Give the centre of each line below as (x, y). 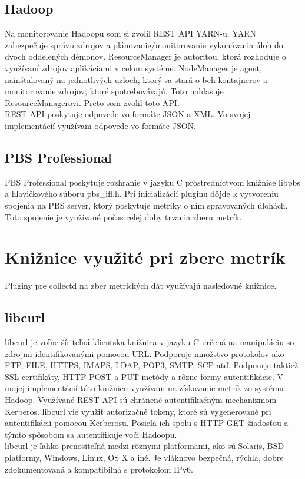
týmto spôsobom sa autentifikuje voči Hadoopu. (91, 434)
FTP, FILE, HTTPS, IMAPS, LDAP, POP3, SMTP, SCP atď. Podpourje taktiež (152, 365)
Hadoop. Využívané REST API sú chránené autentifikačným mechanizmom (141, 400)
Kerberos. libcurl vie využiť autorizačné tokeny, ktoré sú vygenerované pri (138, 411)
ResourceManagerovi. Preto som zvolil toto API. (92, 102)
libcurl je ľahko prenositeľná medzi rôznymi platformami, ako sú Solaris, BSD (145, 446)
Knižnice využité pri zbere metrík (145, 257)
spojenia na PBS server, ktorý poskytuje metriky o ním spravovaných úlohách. (146, 205)
